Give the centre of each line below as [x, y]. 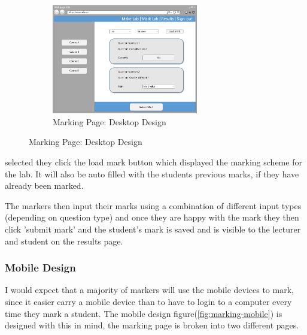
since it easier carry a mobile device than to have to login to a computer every [148, 301]
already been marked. [44, 185]
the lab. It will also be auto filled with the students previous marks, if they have [152, 173]
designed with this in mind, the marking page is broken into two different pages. [152, 325]
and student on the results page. [64, 241]
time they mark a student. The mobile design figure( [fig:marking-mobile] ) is [144, 313]
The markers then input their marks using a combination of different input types [153, 205]
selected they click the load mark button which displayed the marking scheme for [153, 162]
